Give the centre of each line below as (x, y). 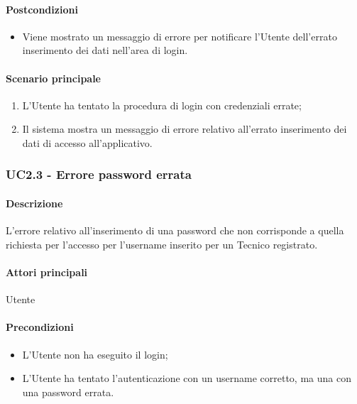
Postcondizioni (42, 9)
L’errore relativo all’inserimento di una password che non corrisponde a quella (175, 230)
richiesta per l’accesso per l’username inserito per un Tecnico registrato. (162, 244)
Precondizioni (40, 327)
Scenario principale (53, 78)
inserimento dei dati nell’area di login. (105, 50)
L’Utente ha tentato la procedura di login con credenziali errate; (162, 105)
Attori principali (47, 272)
